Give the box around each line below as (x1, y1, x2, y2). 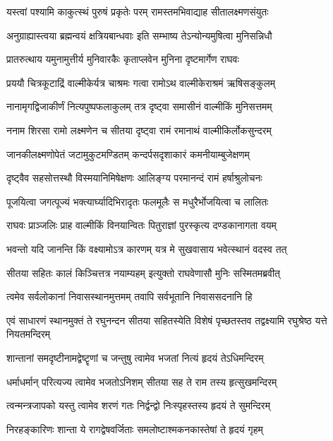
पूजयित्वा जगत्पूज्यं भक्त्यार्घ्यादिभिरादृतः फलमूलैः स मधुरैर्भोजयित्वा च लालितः (6, 194, 269, 208)
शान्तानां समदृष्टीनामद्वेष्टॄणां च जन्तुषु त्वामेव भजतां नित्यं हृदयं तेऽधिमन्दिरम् (6, 350, 264, 365)
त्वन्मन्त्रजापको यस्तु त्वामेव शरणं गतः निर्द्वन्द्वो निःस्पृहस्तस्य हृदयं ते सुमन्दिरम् (6, 398, 270, 413)
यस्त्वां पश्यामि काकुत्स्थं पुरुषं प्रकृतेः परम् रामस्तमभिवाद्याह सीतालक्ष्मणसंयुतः (6, 4, 269, 18)
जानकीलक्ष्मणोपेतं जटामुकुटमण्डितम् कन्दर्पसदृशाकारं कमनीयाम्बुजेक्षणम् (6, 146, 250, 161)
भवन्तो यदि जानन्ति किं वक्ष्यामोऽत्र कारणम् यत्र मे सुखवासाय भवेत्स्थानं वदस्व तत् (6, 241, 287, 256)
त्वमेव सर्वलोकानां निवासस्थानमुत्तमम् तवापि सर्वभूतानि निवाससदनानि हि (6, 289, 253, 304)
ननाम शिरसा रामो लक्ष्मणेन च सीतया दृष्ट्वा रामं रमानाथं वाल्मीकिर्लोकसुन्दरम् (6, 122, 272, 137)
